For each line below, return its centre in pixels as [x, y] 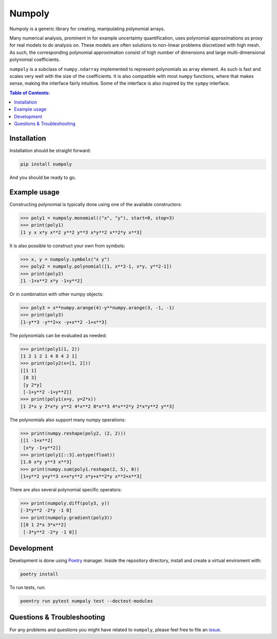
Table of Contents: [30, 93]
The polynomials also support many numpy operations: [68, 420]
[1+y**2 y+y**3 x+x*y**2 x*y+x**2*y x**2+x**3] [81, 476]
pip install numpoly [46, 164]
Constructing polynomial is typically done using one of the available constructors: [96, 205]
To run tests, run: [27, 588]
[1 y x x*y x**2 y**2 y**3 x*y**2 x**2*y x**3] [81, 232]
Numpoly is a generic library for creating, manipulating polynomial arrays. [87, 29]
